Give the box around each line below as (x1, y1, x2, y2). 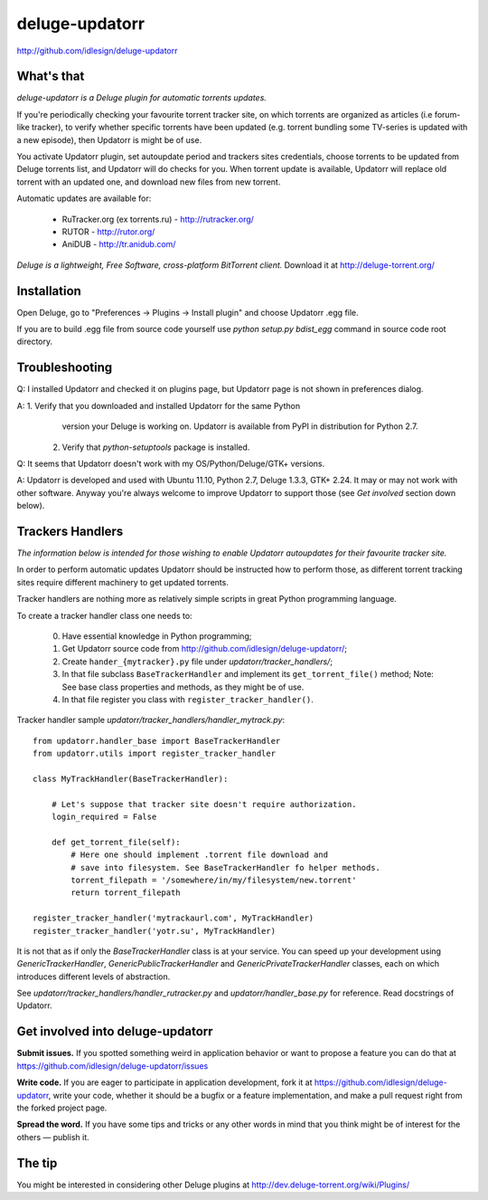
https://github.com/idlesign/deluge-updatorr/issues (16, 1060, 209, 1071)
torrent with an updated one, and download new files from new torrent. (16, 176, 281, 187)
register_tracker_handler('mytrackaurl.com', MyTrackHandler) (33, 913, 314, 923)
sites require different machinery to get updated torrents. (16, 576, 230, 587)
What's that (16, 69, 85, 84)
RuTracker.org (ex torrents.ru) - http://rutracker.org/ (61, 214, 255, 224)
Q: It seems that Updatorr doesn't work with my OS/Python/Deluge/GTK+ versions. (16, 458, 325, 469)
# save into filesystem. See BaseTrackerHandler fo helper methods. (70, 862, 381, 872)
